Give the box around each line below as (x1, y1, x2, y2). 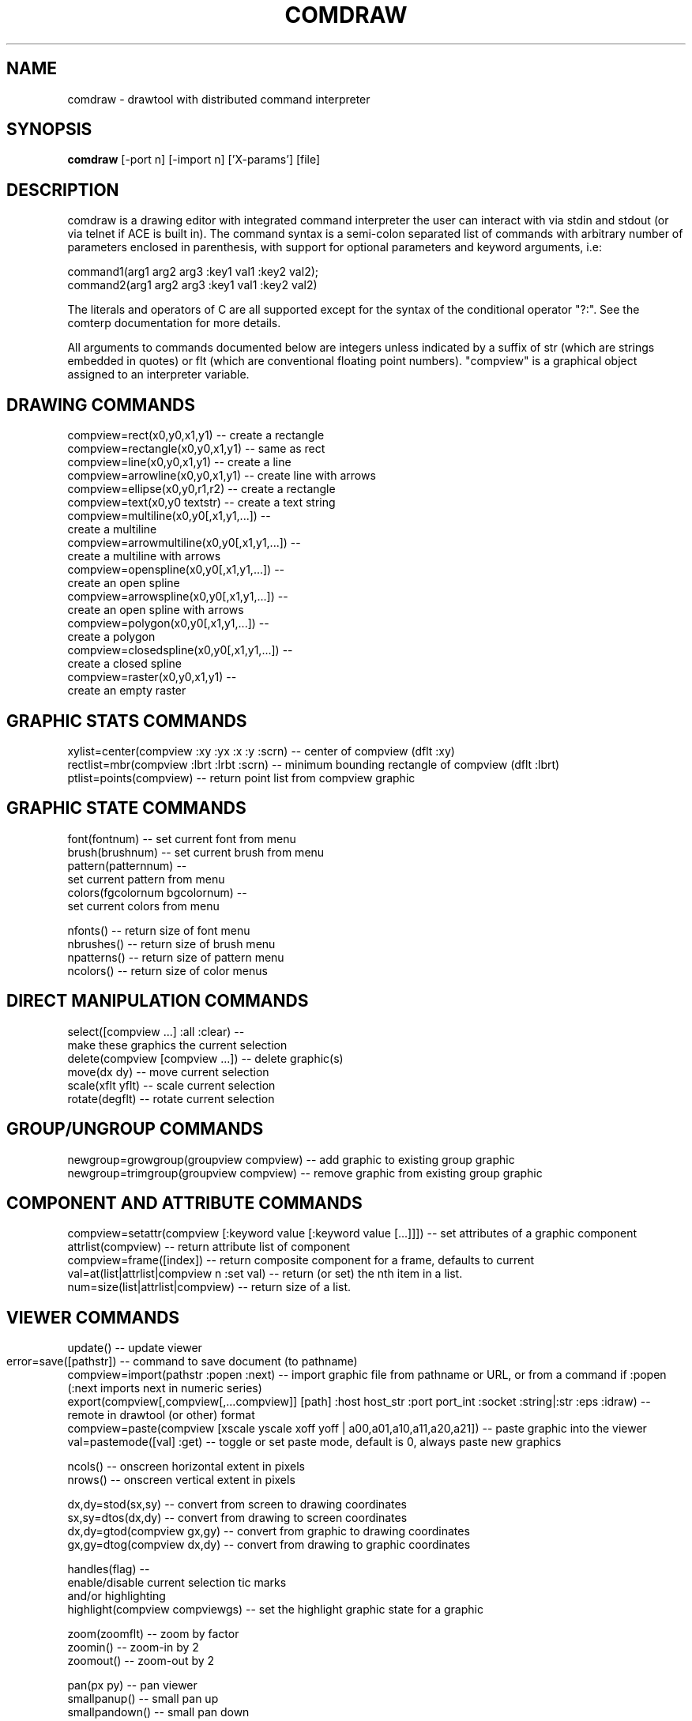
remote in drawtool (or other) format (67, 1408, 255, 1422)
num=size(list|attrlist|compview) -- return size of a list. (67, 1280, 352, 1294)
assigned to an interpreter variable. (67, 367, 250, 382)
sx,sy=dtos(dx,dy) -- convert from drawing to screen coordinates (67, 1511, 408, 1525)
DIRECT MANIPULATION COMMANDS (6, 991, 309, 1011)
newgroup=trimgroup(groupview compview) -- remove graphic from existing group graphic (67, 1166, 543, 1180)
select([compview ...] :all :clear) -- (67, 1024, 245, 1038)
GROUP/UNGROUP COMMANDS (6, 1119, 264, 1139)
